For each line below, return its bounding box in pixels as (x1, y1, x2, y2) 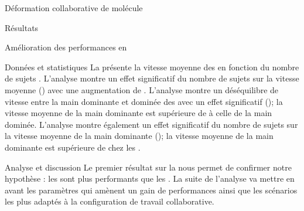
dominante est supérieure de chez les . (5, 141, 141, 153)
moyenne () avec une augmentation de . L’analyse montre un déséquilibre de (5, 83, 279, 96)
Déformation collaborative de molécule (5, 2, 143, 13)
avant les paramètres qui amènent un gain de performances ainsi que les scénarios (5, 183, 298, 196)
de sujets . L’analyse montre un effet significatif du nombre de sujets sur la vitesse (5, 72, 299, 84)
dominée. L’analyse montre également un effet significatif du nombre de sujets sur (5, 118, 298, 130)
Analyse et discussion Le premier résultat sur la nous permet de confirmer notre (5, 161, 292, 173)
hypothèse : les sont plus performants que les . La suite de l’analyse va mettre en (5, 172, 295, 185)
